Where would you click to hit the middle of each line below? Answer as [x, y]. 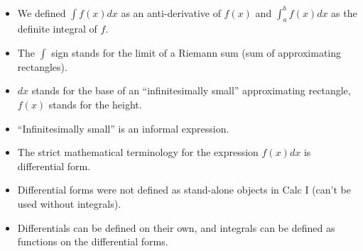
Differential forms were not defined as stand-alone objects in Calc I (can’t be [184, 190]
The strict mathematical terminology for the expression [138, 152]
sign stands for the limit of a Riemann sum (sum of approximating [196, 52]
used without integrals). [69, 204]
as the [344, 12]
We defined [42, 12]
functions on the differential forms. [93, 241]
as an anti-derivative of [171, 12]
